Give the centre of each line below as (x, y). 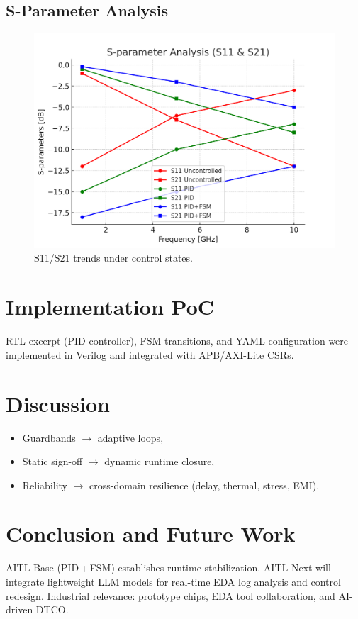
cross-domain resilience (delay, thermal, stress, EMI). (205, 485)
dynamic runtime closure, (160, 461)
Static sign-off (52, 461)
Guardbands (49, 437)
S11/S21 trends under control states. (113, 258)
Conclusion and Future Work (151, 534)
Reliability (45, 485)
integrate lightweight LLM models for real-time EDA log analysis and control (173, 581)
